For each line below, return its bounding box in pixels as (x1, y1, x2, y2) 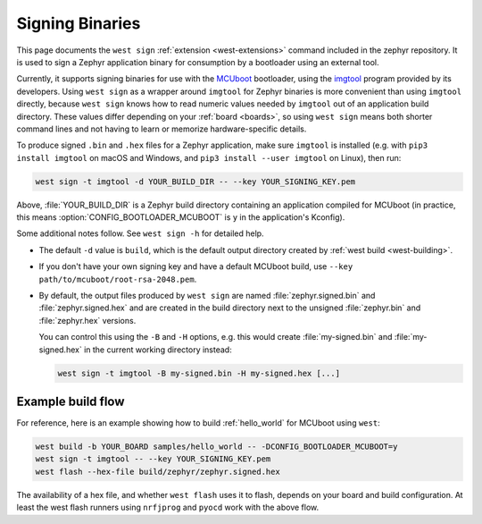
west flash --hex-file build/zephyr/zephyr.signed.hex (35, 466, 280, 477)
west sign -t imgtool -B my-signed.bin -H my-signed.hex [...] (57, 368, 341, 378)
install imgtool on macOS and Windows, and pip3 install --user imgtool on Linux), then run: (16, 152, 402, 163)
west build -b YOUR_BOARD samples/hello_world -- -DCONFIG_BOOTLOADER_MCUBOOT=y (35, 442, 398, 452)
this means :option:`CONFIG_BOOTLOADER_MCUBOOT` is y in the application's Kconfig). (16, 212, 345, 223)
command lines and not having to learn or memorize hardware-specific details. (16, 123, 307, 134)
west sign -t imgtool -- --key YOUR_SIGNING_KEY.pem (35, 454, 271, 464)
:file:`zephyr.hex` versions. (38, 315, 137, 325)
